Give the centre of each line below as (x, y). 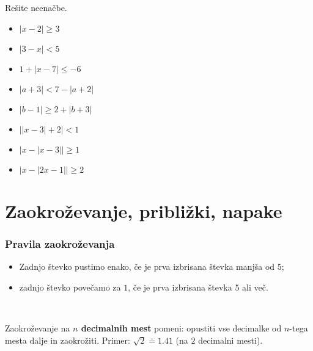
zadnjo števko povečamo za (70, 287)
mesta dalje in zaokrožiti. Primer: (68, 340)
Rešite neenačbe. (36, 7)
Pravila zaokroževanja (60, 243)
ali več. (255, 287)
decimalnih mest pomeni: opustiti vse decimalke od (181, 327)
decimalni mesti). (230, 340)
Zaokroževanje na (38, 327)
